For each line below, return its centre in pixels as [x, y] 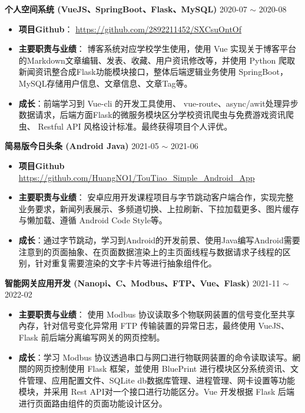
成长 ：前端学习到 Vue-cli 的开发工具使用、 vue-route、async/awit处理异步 [158, 103]
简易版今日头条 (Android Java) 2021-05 [82, 146]
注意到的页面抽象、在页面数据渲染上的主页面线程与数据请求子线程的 [150, 251]
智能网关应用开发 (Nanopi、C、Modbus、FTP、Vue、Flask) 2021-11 [142, 283]
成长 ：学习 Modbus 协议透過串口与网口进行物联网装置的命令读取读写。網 [160, 357]
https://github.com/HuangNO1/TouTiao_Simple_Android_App [137, 177]
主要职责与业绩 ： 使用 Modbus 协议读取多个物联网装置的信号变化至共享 [157, 314]
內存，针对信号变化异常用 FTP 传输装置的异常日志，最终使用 [137, 326]
